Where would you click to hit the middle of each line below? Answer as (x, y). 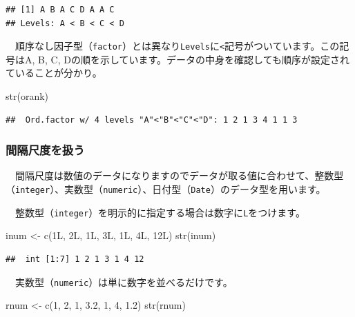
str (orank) (27, 96)
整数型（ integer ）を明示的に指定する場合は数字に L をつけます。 (160, 212)
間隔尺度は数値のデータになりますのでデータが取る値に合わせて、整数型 (179, 175)
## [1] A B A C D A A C (60, 10)
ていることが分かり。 (54, 73)
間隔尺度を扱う (45, 150)
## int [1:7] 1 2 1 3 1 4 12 (75, 259)
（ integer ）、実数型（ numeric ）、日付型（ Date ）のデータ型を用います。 (166, 189)
